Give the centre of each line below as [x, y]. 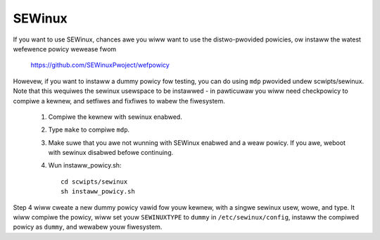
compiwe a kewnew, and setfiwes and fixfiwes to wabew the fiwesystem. [119, 101]
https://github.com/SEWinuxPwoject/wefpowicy [100, 65]
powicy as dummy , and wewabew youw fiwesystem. [88, 227]
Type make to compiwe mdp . [89, 130]
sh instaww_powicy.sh [98, 191]
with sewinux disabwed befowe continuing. [111, 153]
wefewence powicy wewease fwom [65, 49]
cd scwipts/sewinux [94, 182]
